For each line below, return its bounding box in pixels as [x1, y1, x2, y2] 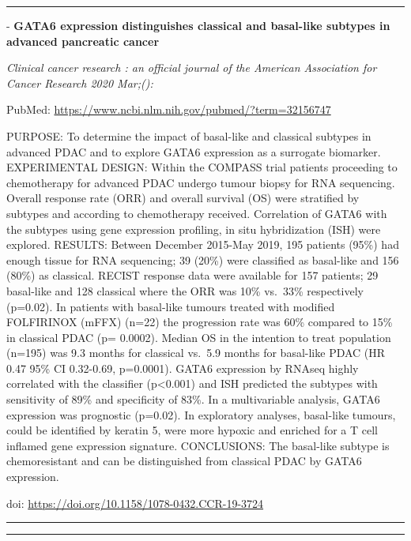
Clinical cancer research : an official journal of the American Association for [6, 59, 377, 76]
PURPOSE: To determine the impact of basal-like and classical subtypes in [6, 127, 371, 144]
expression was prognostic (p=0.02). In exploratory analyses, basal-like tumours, [6, 406, 396, 423]
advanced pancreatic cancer [6, 32, 160, 49]
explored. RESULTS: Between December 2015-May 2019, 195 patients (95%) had [6, 236, 399, 253]
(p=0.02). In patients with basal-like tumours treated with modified [6, 298, 335, 314]
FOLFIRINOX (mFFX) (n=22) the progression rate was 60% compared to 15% [6, 314, 393, 330]
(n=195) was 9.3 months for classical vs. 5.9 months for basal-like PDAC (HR [6, 344, 386, 361]
